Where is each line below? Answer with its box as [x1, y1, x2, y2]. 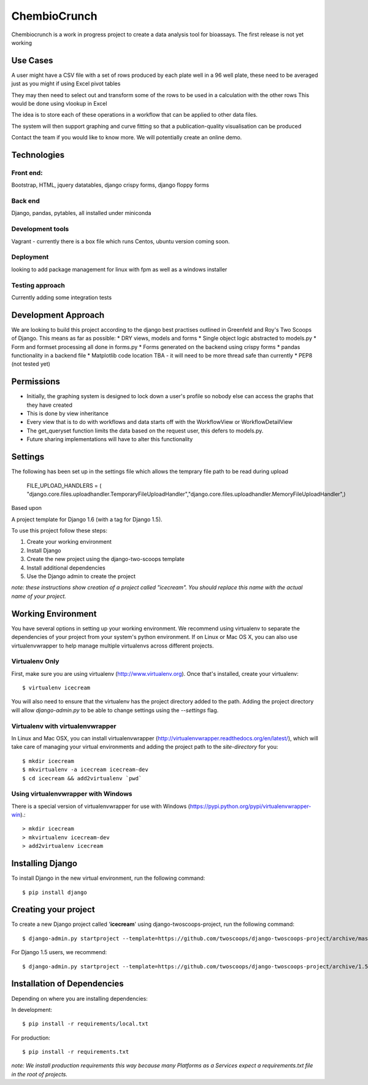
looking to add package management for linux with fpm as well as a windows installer [11, 265, 228, 273]
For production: [11, 1034, 50, 1041]
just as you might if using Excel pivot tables [11, 80, 121, 87]
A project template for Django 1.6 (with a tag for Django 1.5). [11, 515, 163, 523]
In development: [11, 1006, 52, 1013]
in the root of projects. [11, 1070, 67, 1078]
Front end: [11, 168, 43, 177]
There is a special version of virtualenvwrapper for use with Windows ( [11, 802, 190, 810]
